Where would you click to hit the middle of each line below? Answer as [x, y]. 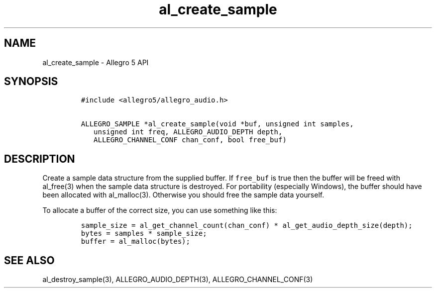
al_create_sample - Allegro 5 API [96, 62]
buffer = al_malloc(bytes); [135, 242]
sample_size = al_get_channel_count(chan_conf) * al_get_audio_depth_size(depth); [247, 226]
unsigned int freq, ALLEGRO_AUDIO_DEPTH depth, [188, 132]
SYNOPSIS [31, 82]
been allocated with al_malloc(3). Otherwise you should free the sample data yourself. [183, 195]
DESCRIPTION [40, 159]
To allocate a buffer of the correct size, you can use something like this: [160, 210]
